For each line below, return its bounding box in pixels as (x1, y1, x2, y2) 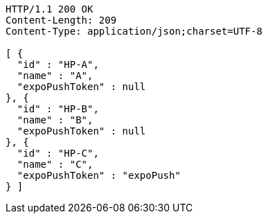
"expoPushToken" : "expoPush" (17, 170, 181, 181)
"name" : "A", (17, 70, 93, 81)
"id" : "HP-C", (17, 148, 99, 159)
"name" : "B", (17, 114, 93, 125)
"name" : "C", (17, 159, 93, 170)
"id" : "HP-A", (17, 59, 99, 70)
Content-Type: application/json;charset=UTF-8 (6, 26, 262, 37)
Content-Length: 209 (6, 15, 117, 26)
